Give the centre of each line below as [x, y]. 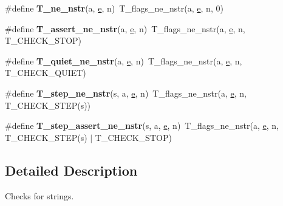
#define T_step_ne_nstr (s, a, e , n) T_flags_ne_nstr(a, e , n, [126, 93]
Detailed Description [71, 170]
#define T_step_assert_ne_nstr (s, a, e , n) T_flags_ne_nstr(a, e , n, [142, 125]
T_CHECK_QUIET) [46, 73]
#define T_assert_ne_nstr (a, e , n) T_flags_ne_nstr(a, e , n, [125, 28]
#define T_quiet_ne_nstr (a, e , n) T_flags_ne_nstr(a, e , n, [124, 60]
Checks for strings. [39, 195]
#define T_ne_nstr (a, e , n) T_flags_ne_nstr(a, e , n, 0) [114, 8]
